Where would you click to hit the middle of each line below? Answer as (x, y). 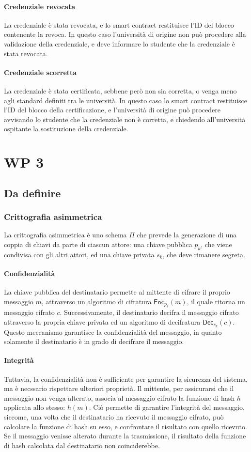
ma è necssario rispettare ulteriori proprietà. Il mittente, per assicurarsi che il (119, 388)
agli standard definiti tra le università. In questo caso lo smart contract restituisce (126, 100)
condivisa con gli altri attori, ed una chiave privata (79, 254)
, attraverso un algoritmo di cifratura (96, 301)
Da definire (32, 193)
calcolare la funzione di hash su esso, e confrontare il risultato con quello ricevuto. (125, 426)
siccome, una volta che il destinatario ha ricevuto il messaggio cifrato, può (114, 416)
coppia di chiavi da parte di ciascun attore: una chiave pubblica (98, 244)
